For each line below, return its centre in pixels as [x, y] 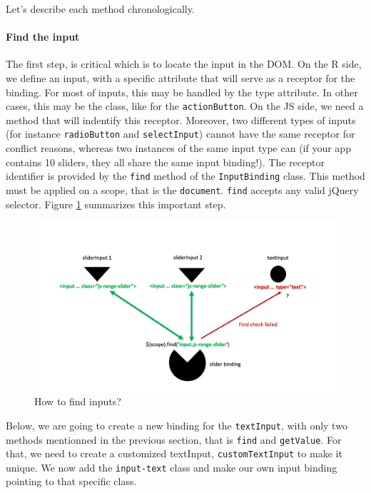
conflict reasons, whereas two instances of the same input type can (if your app [178, 148]
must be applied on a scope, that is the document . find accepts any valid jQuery [182, 189]
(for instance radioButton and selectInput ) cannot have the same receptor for [181, 134]
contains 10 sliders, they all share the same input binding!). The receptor [165, 162]
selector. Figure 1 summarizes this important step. [116, 204]
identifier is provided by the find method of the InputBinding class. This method [185, 176]
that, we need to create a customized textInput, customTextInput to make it [174, 453]
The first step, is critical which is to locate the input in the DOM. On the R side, [184, 64]
